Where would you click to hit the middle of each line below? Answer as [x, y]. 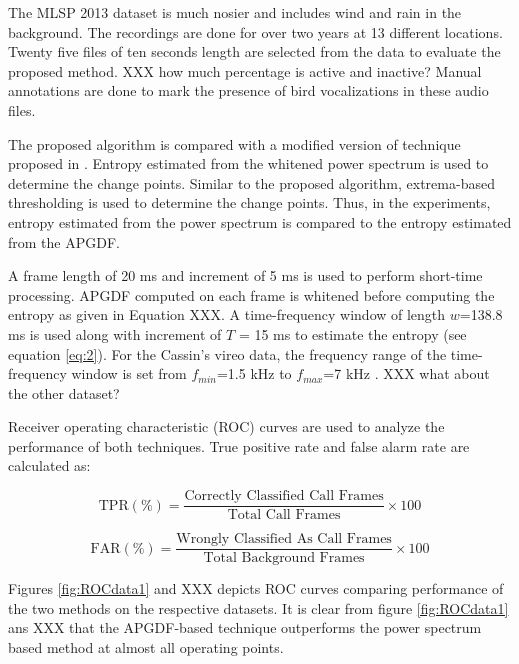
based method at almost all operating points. [146, 646]
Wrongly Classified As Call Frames [284, 539]
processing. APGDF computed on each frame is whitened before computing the [251, 294]
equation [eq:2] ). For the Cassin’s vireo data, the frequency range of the [227, 353]
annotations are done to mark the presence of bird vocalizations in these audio [248, 90]
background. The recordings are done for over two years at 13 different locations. [255, 31]
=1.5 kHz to [254, 373]
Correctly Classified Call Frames [284, 496]
